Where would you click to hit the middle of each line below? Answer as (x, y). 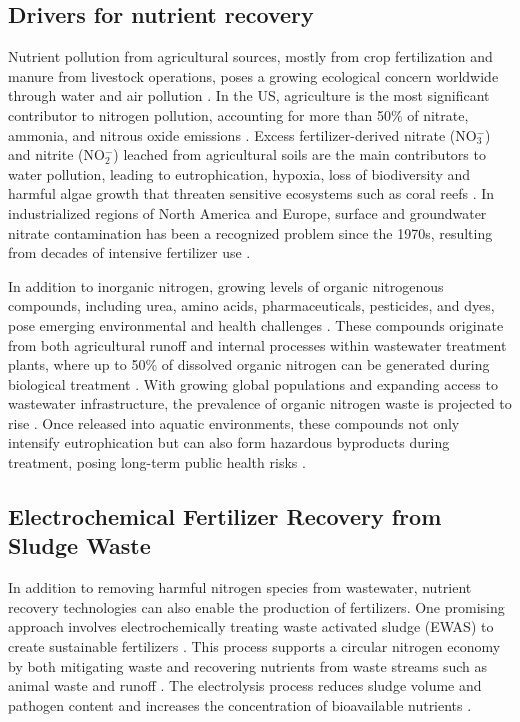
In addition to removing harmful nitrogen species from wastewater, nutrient (240, 587)
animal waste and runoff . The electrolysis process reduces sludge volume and (245, 685)
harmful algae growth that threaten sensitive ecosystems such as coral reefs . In (251, 193)
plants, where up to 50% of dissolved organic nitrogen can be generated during (249, 364)
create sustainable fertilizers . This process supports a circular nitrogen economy (254, 646)
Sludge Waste (79, 545)
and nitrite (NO (56, 154)
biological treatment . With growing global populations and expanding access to (253, 383)
